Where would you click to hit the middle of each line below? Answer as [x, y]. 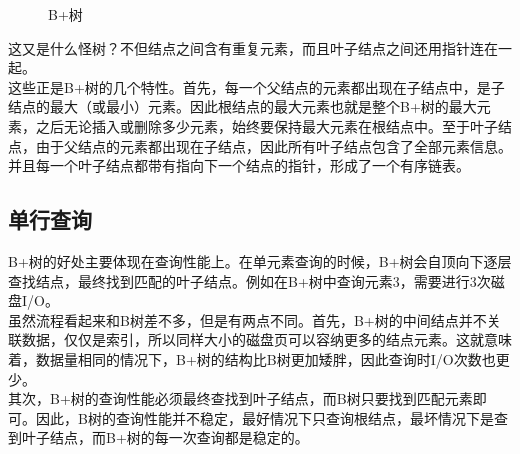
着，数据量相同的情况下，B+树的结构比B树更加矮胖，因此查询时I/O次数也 [252, 358]
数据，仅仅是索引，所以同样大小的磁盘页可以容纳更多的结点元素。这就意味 [266, 339]
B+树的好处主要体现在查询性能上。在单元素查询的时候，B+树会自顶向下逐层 [260, 260]
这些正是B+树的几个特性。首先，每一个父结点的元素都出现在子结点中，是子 [256, 86]
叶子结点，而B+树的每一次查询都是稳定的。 [165, 437]
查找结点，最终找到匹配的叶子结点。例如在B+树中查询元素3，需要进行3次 [249, 280]
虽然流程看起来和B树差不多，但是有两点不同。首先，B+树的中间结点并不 [247, 319]
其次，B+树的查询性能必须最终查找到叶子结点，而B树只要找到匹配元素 [240, 398]
